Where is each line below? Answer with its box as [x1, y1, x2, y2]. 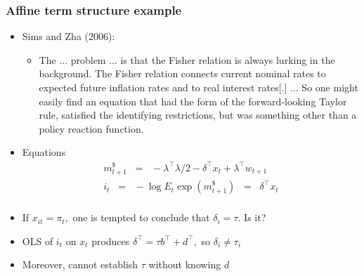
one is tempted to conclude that [72, 210, 210, 225]
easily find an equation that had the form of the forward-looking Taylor [39, 93, 347, 108]
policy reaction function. [39, 121, 144, 136]
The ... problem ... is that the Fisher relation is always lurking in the [39, 52, 335, 67]
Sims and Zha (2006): [22, 29, 115, 44]
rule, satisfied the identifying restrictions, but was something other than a [39, 107, 357, 122]
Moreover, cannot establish [22, 257, 138, 272]
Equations [22, 145, 66, 159]
